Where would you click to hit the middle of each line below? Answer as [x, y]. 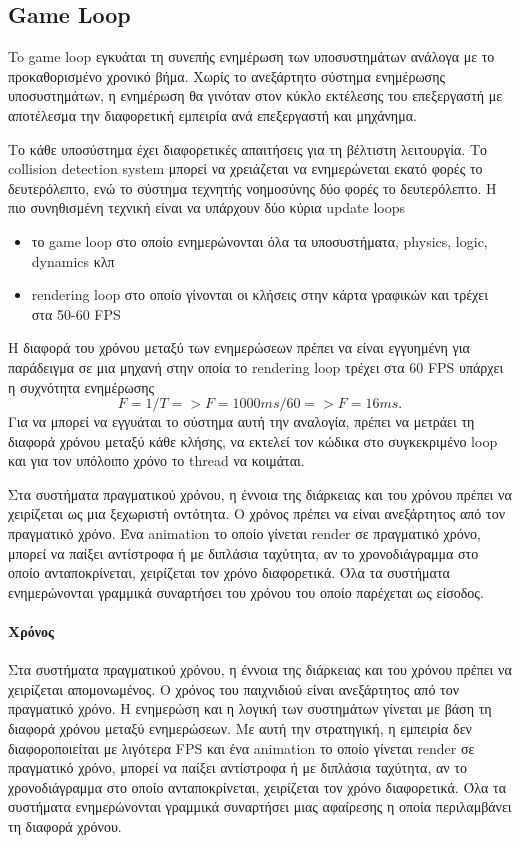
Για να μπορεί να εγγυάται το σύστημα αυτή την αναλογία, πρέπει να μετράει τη [241, 421]
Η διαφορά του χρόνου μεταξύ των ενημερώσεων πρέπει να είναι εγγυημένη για [239, 347]
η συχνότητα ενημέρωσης [81, 386]
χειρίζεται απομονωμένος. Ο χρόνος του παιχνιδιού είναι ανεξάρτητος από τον [234, 688]
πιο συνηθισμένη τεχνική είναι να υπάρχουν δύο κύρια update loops [206, 207]
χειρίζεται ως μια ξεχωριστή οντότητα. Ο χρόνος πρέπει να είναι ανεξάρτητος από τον [256, 513]
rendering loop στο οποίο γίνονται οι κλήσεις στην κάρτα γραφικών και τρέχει [259, 294]
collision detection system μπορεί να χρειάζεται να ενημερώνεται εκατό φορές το [245, 168]
